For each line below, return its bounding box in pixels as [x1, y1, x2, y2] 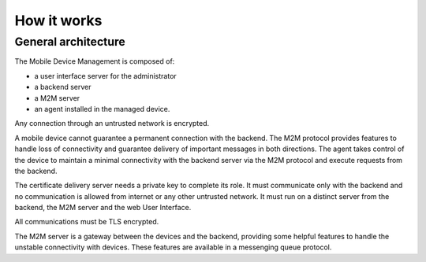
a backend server [34, 83, 92, 92]
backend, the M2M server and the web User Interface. [14, 203, 192, 212]
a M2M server [34, 93, 80, 102]
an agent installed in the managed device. [34, 104, 170, 113]
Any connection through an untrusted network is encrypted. [14, 119, 210, 128]
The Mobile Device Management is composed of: [14, 57, 175, 66]
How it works [14, 12, 103, 29]
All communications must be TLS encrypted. [14, 217, 159, 227]
